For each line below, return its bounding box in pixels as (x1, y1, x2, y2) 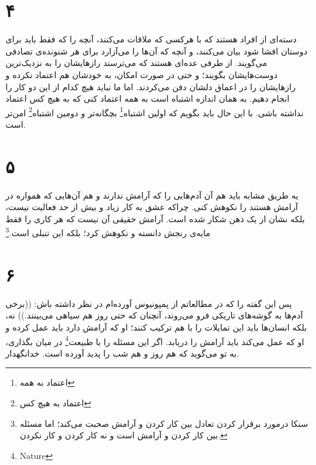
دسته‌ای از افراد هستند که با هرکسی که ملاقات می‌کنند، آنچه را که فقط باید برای (5, 33, 297, 45)
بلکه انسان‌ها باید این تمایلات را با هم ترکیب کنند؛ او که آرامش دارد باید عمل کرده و (5, 321, 307, 333)
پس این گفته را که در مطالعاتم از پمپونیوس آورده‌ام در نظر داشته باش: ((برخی (5, 297, 292, 309)
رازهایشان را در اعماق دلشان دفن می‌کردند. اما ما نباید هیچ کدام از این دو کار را (5, 80, 296, 93)
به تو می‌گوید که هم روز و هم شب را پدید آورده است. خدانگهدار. (5, 346, 239, 359)
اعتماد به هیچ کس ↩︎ (19, 397, 92, 409)
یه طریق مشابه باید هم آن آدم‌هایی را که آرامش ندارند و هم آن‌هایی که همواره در (5, 188, 298, 201)
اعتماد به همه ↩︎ (19, 376, 75, 389)
